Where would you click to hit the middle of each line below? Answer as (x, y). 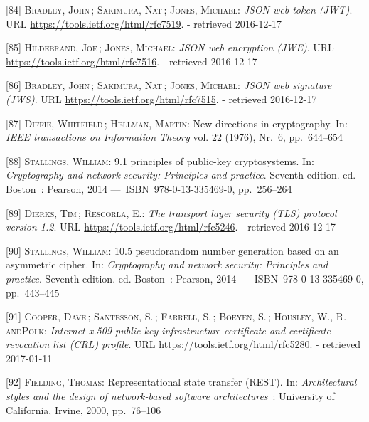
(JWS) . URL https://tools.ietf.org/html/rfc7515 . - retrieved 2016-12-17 (161, 99)
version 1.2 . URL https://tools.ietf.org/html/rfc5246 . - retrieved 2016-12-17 (171, 227)
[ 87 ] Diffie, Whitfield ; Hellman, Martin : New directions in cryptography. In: (177, 123)
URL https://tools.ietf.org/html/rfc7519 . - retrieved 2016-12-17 (144, 23)
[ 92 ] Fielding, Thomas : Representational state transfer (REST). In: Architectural (181, 382)
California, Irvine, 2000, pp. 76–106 (84, 410)
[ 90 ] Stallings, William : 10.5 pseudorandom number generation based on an (172, 250)
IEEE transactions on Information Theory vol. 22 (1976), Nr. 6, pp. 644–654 (174, 137)
